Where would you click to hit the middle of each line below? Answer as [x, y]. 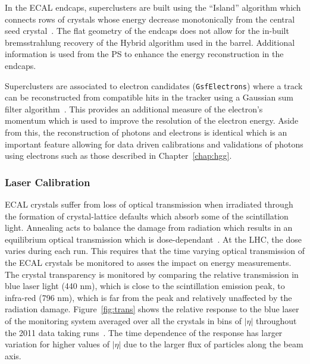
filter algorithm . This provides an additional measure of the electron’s [134, 109]
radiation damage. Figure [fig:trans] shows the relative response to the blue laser [152, 309]
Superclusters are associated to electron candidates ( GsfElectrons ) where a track [154, 85]
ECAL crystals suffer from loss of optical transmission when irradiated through [149, 204]
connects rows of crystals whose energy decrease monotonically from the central [150, 19]
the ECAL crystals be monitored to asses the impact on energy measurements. [148, 262]
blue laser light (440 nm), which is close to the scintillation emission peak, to [145, 286]
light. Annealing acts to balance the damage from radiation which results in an [149, 227]
